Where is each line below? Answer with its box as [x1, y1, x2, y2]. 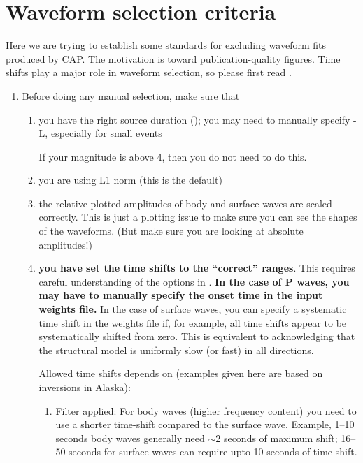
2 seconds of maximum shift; [215, 430, 338, 445]
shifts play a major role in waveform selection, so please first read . [6, 65, 292, 80]
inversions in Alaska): [38, 380, 131, 394]
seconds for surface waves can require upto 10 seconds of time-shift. [69, 444, 357, 459]
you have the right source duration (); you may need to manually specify [38, 112, 350, 126]
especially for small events [50, 126, 162, 140]
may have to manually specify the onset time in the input [38, 288, 323, 302]
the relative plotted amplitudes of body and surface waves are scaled [38, 196, 332, 210]
